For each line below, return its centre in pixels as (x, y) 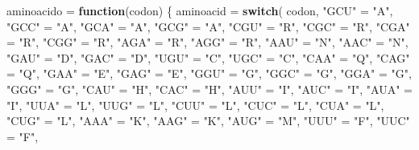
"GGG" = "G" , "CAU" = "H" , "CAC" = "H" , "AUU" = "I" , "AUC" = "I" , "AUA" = (209, 89)
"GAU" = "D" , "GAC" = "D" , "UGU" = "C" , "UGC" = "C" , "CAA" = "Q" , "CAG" (208, 57)
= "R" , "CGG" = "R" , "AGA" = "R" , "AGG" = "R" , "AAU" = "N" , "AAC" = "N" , (207, 42)
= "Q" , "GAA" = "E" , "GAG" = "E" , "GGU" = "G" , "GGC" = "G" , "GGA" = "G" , (209, 73)
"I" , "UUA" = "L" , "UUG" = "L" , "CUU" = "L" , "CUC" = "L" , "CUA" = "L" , (195, 105)
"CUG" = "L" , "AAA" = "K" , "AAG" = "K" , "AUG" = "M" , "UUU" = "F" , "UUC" (208, 121)
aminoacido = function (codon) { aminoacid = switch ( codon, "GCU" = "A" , (200, 10)
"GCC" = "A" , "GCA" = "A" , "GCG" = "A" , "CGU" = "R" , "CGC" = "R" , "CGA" (208, 26)
